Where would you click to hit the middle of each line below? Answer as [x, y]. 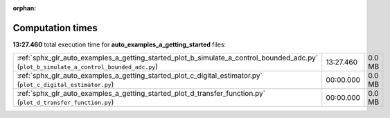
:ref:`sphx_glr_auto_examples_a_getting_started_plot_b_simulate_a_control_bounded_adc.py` [168, 58]
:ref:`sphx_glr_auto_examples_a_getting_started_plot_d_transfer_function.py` [141, 94]
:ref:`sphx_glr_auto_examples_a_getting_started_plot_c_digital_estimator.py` [140, 76]
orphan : [25, 8]
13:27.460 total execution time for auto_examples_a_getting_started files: [119, 44]
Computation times [55, 28]
